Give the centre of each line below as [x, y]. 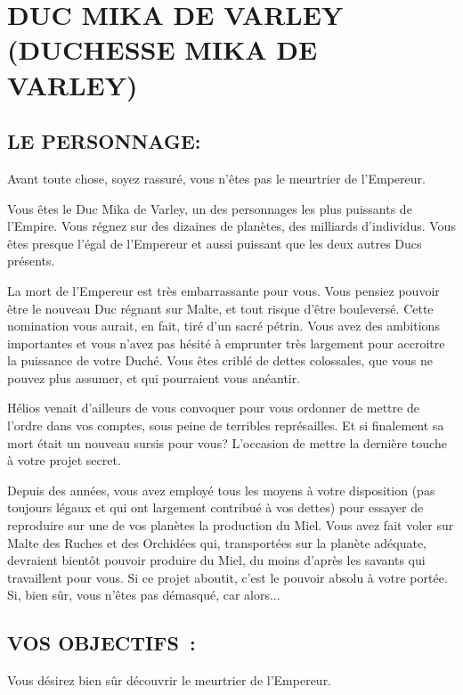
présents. [31, 261]
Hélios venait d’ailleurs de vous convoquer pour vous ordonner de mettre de [213, 408]
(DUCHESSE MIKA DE [162, 49]
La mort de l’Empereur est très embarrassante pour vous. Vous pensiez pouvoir [223, 290]
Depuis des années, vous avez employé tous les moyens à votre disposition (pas [221, 490]
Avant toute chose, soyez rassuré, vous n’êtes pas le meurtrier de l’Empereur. [216, 178]
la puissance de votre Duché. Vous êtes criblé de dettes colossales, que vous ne [220, 360]
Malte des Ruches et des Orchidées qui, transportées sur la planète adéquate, [217, 542]
